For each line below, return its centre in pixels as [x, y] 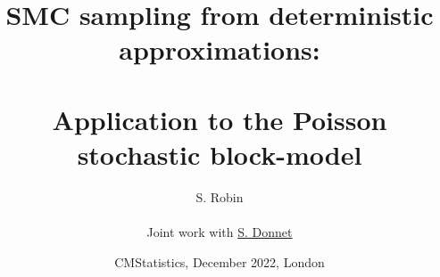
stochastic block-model [220, 154]
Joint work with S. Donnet [220, 232]
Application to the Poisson [220, 119]
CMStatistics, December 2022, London [220, 261]
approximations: [220, 49]
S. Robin [220, 196]
